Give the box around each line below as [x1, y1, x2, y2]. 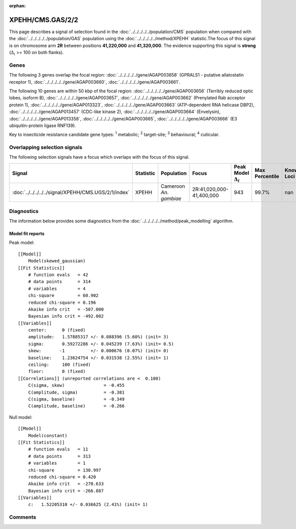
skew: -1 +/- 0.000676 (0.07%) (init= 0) [28, 348, 169, 354]
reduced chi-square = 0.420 [28, 474, 96, 480]
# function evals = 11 [28, 447, 88, 452]
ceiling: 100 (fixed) [28, 362, 91, 367]
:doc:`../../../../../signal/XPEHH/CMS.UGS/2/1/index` [12, 189, 130, 196]
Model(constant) [28, 433, 68, 438]
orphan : [9, 3, 26, 8]
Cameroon [160, 183, 185, 190]
